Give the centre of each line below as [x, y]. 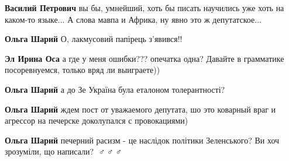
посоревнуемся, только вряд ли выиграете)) [82, 70]
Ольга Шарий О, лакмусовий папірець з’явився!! [94, 39]
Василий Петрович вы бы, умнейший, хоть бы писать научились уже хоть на [144, 8]
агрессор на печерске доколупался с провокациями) [97, 120]
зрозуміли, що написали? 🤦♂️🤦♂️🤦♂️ [63, 151]
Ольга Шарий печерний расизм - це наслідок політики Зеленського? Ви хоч [142, 140]
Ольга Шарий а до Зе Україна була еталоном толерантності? [115, 89]
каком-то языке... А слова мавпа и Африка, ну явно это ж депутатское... [133, 19]
